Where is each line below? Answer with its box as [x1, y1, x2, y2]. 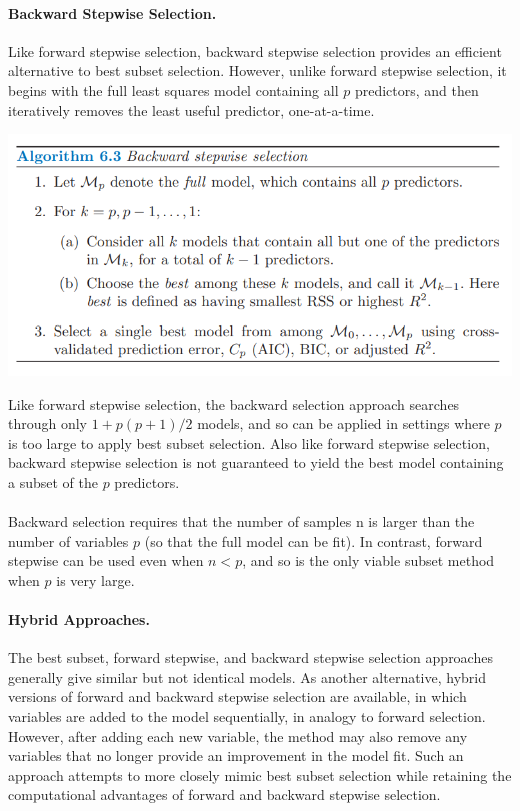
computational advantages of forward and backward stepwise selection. [8, 784, 441, 805]
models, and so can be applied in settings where [197, 413, 490, 434]
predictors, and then [354, 79, 479, 100]
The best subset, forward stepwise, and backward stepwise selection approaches [8, 647, 493, 668]
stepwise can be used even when [8, 550, 204, 571]
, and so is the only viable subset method [242, 550, 495, 571]
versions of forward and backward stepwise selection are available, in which [8, 686, 467, 707]
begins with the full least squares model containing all [8, 79, 339, 100]
